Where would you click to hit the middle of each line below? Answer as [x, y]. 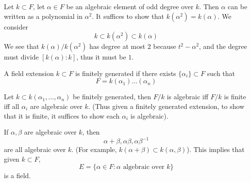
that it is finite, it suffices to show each [62, 115]
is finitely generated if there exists [126, 73]
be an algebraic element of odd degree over [130, 6]
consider [16, 26]
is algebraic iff [187, 97]
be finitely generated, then [112, 97]
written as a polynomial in [43, 16]
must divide [21, 57]
